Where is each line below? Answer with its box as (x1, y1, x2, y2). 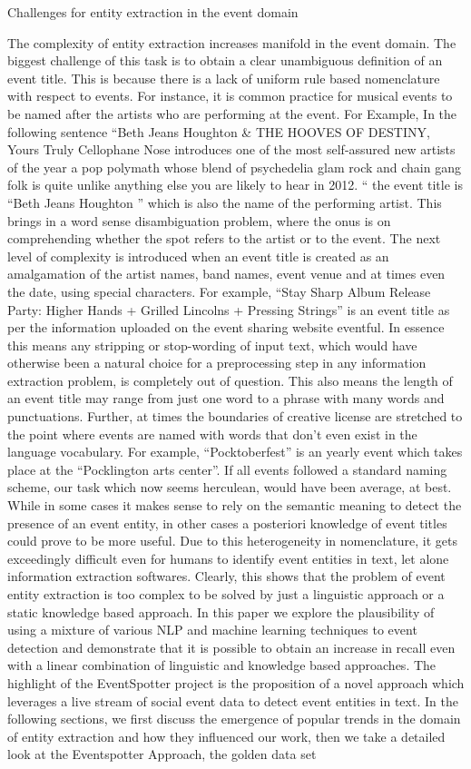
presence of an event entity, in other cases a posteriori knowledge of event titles (7, 513, 447, 532)
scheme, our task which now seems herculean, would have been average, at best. (7, 478, 452, 497)
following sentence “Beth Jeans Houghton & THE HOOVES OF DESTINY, (7, 122, 430, 141)
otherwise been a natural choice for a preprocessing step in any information (7, 353, 427, 372)
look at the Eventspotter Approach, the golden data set (7, 744, 317, 764)
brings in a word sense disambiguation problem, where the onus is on (7, 211, 391, 230)
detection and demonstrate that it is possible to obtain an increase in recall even (7, 637, 456, 656)
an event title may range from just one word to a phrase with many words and (7, 389, 445, 408)
